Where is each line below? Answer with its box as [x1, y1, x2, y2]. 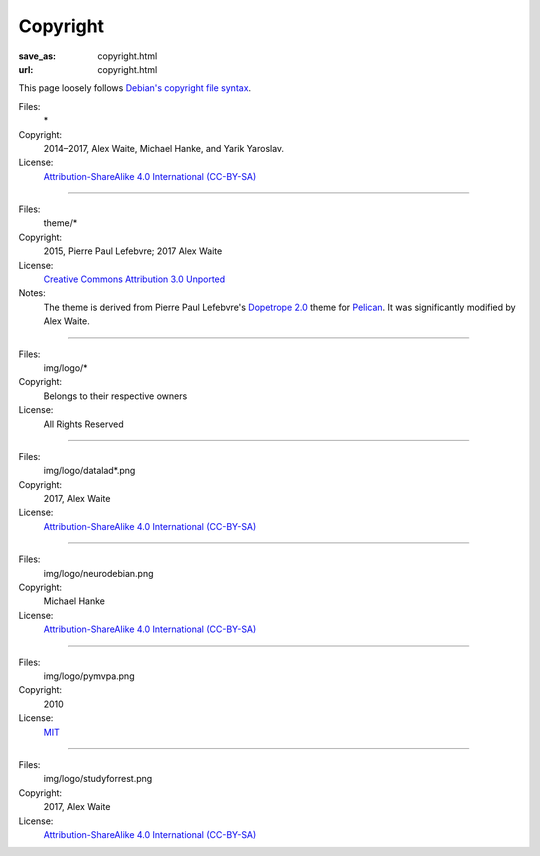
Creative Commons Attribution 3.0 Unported [43, 273, 226, 285]
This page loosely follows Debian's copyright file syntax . [18, 82, 252, 94]
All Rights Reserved [43, 418, 124, 430]
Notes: [18, 287, 46, 299]
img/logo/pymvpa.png [43, 670, 135, 682]
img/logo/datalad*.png [43, 465, 136, 477]
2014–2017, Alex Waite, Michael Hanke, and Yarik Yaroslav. [43, 142, 285, 154]
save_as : [18, 50, 57, 62]
